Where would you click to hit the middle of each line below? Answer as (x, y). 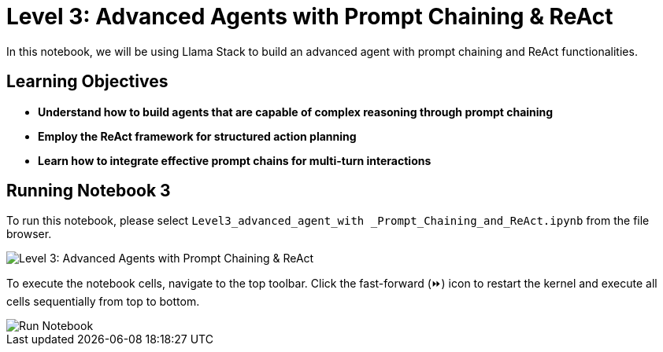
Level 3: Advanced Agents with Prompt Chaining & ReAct (310, 16)
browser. (29, 234)
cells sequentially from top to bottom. (103, 302)
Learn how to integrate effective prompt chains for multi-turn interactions (235, 160)
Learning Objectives (87, 82)
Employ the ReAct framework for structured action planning (197, 136)
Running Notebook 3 (89, 191)
